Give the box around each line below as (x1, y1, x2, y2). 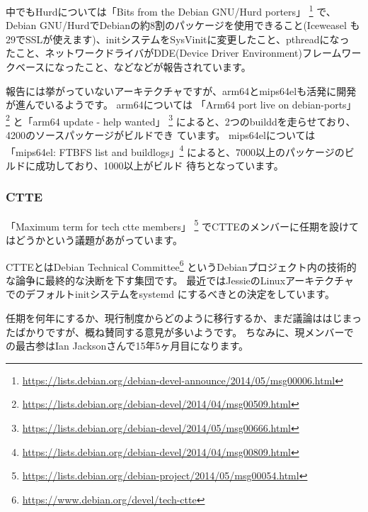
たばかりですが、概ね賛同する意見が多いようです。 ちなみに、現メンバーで (6, 324, 354, 339)
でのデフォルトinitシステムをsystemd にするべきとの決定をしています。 (6, 286, 335, 301)
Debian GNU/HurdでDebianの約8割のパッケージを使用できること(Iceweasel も (6, 18, 360, 33)
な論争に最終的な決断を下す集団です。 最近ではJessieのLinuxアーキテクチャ (6, 272, 355, 287)
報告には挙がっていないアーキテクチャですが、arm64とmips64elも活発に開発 (6, 83, 357, 98)
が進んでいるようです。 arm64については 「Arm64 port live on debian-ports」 (6, 97, 357, 112)
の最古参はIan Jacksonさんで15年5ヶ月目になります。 (6, 338, 249, 353)
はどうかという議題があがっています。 (6, 232, 183, 247)
